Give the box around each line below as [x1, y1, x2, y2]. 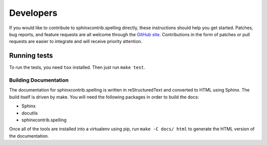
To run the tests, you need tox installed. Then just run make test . [9, 64, 145, 70]
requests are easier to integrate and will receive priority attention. [9, 39, 142, 45]
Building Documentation [9, 77, 69, 84]
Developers [9, 7, 58, 18]
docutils [21, 110, 38, 116]
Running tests [9, 51, 53, 60]
